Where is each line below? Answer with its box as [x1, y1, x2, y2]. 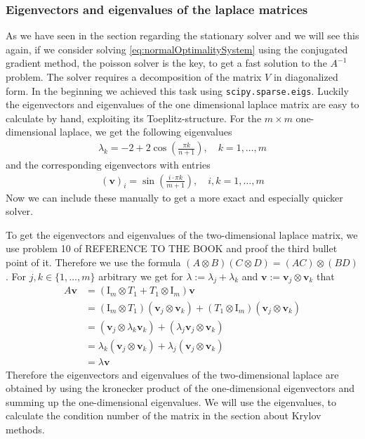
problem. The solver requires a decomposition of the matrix [6, 70, 262, 84]
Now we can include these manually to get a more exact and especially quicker [6, 190, 343, 204]
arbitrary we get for [98, 268, 183, 283]
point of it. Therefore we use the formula [6, 255, 181, 270]
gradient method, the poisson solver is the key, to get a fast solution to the [6, 55, 327, 70]
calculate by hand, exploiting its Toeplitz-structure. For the [6, 110, 262, 125]
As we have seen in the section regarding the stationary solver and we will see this [6, 28, 359, 43]
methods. [6, 421, 45, 436]
